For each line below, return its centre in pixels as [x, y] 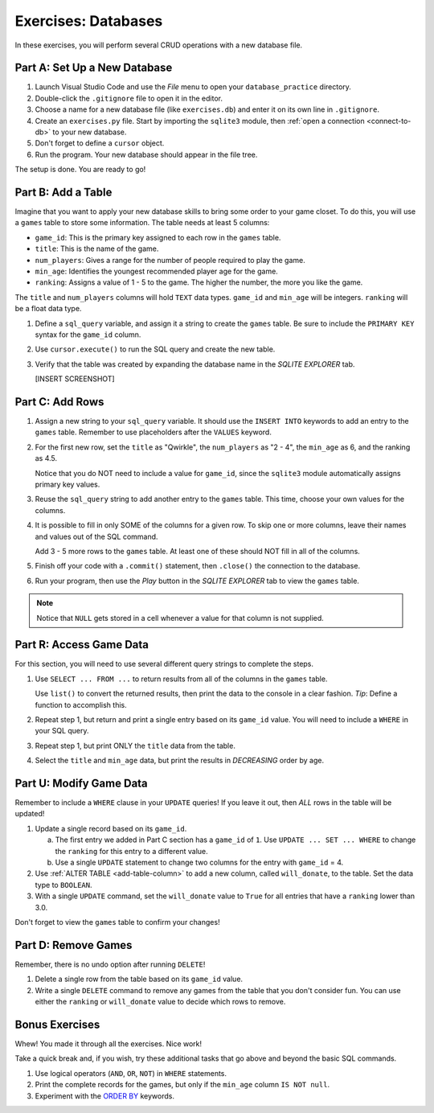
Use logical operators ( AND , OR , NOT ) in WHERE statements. [131, 1073]
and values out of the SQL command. [96, 536]
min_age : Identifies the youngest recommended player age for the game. [157, 271]
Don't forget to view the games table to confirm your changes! [117, 922]
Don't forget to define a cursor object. [100, 143]
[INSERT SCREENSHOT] [75, 379]
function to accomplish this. [81, 704]
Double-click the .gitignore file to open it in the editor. [129, 98]
